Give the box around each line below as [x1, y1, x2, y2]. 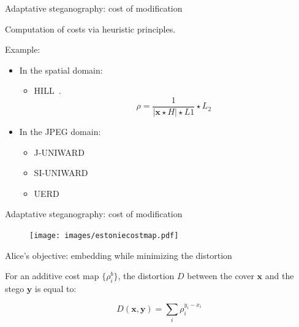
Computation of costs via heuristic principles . [5, 22, 176, 35]
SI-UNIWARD [34, 166, 88, 179]
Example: [5, 43, 40, 56]
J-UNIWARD [34, 145, 85, 158]
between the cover [187, 269, 254, 282]
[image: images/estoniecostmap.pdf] [29, 231, 179, 240]
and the [265, 269, 294, 282]
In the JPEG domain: [19, 125, 101, 138]
